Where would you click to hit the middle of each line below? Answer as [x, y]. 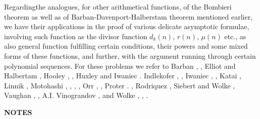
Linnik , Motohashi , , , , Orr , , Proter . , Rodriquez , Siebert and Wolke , [120, 85]
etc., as [235, 36]
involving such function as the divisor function [76, 36]
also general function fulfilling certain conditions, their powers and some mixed [126, 46]
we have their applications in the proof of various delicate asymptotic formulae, [127, 26]
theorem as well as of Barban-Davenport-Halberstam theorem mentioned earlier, [128, 16]
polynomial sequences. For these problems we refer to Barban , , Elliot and [120, 66]
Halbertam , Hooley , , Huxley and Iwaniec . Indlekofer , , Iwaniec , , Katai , [123, 76]
